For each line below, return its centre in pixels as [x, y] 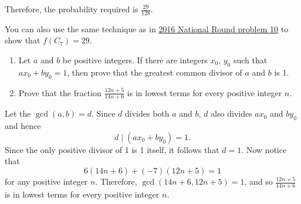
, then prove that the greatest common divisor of [155, 72]
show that [23, 40]
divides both [147, 113]
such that [250, 60]
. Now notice [264, 149]
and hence [23, 126]
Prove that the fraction [60, 92]
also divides [231, 113]
